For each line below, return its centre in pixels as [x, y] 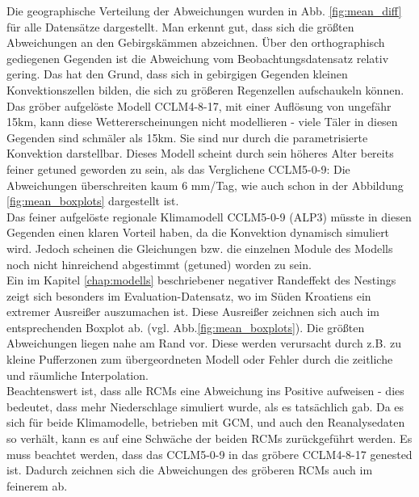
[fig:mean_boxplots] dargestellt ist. [93, 201]
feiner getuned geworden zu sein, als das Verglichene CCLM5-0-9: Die [178, 168]
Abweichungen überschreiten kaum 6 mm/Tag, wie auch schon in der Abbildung [205, 185]
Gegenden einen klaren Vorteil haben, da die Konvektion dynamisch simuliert [198, 232]
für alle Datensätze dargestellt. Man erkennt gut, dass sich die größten [180, 26]
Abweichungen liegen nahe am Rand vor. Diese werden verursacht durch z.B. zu [204, 343]
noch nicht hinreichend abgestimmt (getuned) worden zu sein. [159, 264]
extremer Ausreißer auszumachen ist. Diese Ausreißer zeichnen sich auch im [193, 312]
